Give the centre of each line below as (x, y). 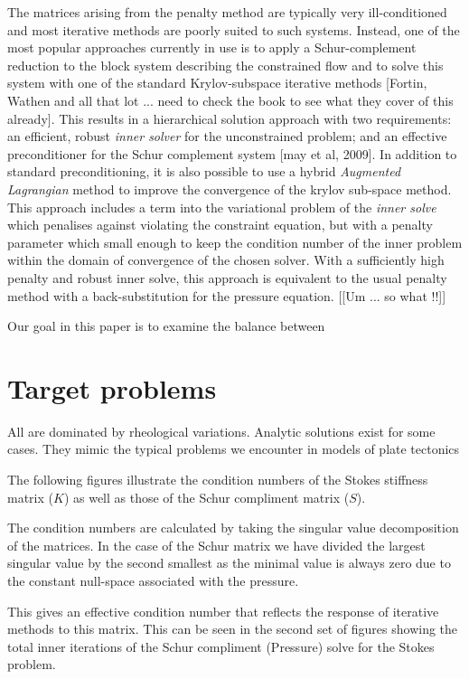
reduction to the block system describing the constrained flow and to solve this (225, 65)
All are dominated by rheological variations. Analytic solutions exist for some (221, 431)
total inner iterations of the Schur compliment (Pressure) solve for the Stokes (221, 646)
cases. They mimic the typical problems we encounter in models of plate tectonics (234, 449)
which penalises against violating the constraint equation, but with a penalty (220, 225)
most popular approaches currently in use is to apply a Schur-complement (212, 47)
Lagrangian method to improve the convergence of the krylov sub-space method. (230, 189)
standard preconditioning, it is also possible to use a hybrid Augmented (204, 171)
